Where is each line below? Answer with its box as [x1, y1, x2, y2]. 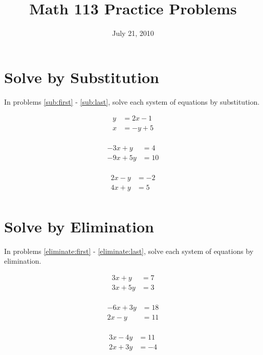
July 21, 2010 [112, 28, 154, 38]
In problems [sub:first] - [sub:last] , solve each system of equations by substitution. [4, 96, 260, 107]
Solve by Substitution [4, 66, 159, 87]
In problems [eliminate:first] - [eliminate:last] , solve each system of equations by [4, 245, 254, 256]
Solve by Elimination [4, 215, 154, 236]
